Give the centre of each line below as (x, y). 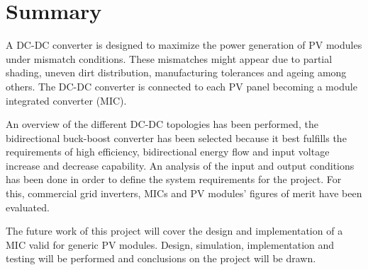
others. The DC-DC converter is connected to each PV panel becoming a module (182, 86)
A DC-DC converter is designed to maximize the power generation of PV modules (184, 45)
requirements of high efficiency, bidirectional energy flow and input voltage (168, 152)
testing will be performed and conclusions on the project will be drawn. (161, 258)
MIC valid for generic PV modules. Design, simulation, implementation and (170, 244)
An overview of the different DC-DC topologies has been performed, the (162, 124)
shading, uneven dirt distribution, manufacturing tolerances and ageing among (176, 72)
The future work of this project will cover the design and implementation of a (174, 231)
